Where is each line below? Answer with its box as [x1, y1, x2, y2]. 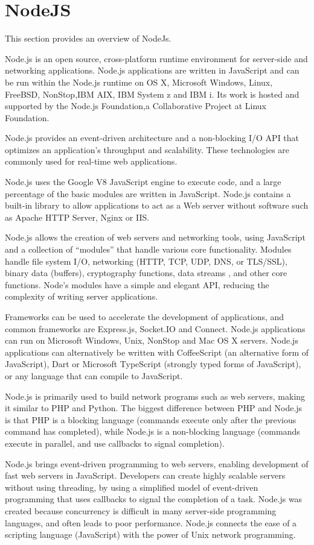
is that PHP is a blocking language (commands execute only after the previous [5, 413, 296, 426]
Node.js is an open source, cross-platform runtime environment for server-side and [5, 52, 308, 65]
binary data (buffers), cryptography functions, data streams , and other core [5, 266, 287, 279]
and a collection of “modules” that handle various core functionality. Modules [5, 243, 292, 256]
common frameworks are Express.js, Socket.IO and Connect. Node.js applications [5, 322, 306, 335]
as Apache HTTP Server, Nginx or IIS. [5, 210, 150, 223]
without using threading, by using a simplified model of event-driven [5, 480, 258, 493]
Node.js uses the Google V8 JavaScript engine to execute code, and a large [5, 175, 281, 188]
